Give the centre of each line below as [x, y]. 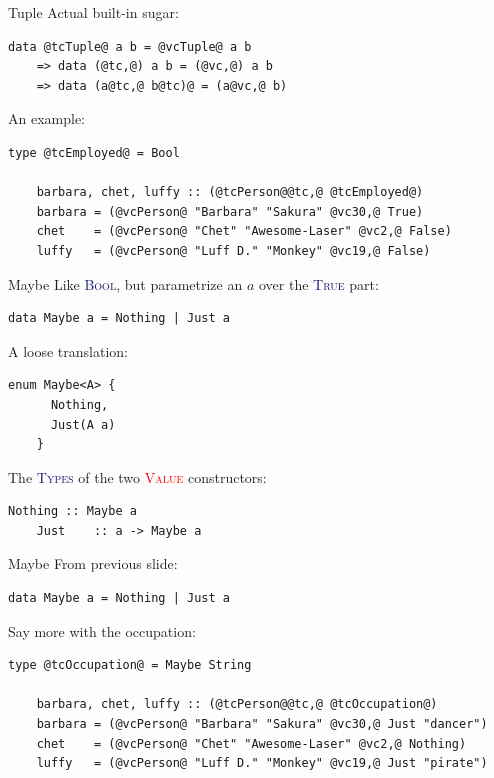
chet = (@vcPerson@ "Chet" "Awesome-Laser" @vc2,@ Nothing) [251, 743]
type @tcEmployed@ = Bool [94, 152]
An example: [46, 118]
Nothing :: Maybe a [72, 511]
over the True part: [318, 283]
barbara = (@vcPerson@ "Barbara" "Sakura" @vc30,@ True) [230, 211]
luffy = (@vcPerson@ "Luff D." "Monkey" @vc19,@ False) [233, 250]
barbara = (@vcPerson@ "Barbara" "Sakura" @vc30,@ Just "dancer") [262, 724]
